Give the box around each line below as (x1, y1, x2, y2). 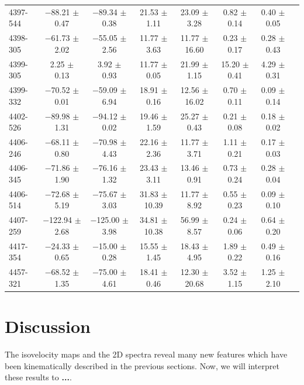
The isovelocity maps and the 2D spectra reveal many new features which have (5, 348, 288, 360)
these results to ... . (5, 371, 72, 383)
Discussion (5, 314, 91, 338)
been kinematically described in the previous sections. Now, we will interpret (5, 359, 279, 372)
